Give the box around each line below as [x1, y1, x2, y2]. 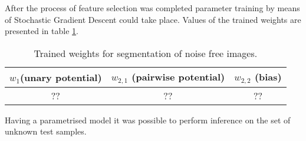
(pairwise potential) [131, 69, 225, 83]
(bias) [254, 69, 282, 83]
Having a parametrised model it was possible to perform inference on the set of [5, 113, 291, 126]
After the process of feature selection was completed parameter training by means [5, 2, 300, 14]
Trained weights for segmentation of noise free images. [34, 46, 258, 60]
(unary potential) [19, 70, 102, 84]
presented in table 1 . [5, 25, 78, 37]
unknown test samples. [5, 125, 87, 137]
